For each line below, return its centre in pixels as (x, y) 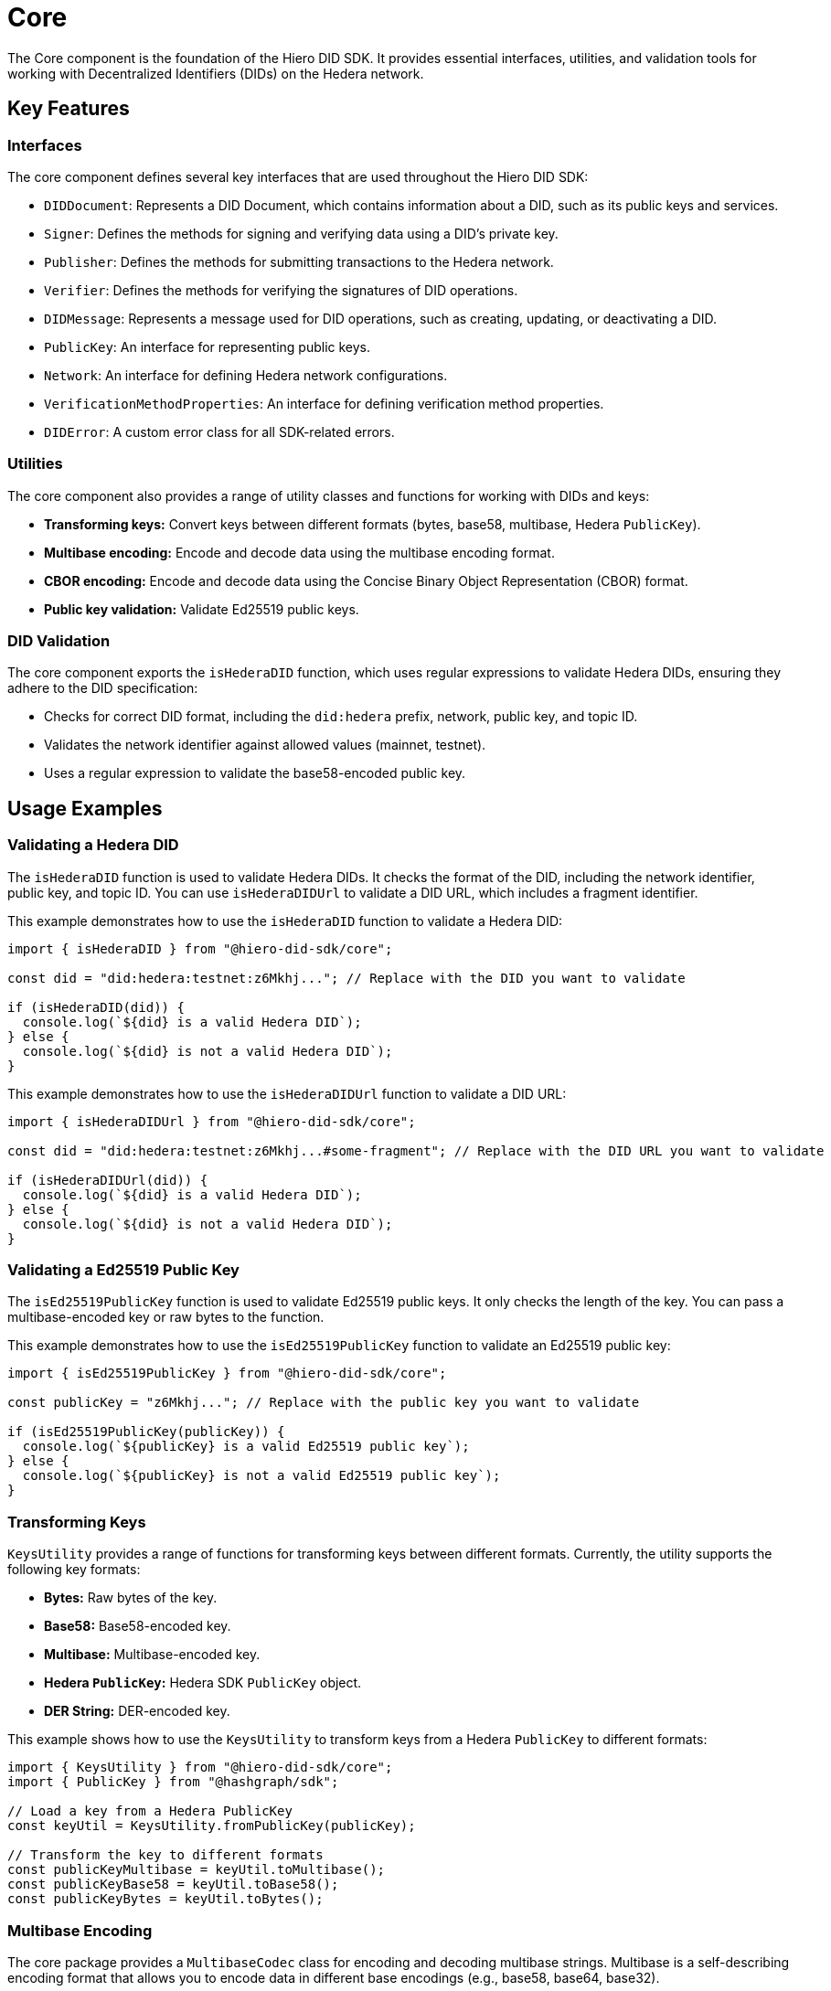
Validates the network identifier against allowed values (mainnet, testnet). (265, 745)
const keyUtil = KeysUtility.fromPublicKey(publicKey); (212, 1826)
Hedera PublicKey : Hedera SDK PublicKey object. (203, 1683)
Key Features (69, 109)
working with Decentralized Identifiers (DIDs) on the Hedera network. (216, 73)
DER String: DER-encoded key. (137, 1711)
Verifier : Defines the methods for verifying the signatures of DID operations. (281, 290)
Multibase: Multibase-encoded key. (152, 1655)
